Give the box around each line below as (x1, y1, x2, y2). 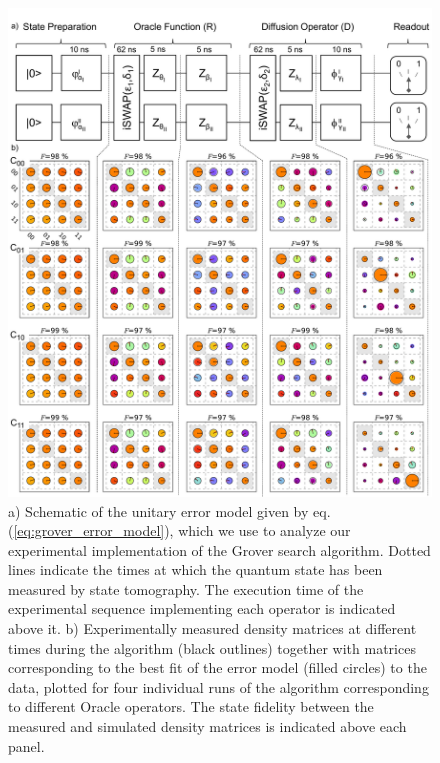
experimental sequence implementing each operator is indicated (8, 598, 396, 619)
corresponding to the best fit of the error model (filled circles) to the (8, 657, 427, 678)
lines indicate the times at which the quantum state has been (8, 559, 383, 580)
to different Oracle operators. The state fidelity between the (8, 696, 374, 717)
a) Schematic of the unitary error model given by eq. (8, 500, 331, 521)
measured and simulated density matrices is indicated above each (8, 716, 407, 737)
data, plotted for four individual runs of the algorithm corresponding (8, 676, 429, 697)
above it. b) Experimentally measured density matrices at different (8, 618, 417, 639)
